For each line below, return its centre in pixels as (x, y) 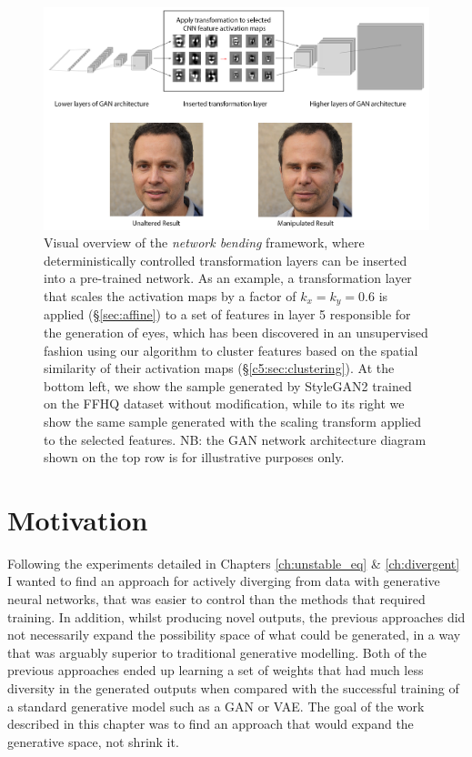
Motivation (78, 519)
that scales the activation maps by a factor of (170, 295)
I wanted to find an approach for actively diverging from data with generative (224, 581)
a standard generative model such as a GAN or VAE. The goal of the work (216, 706)
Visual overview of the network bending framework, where (204, 242)
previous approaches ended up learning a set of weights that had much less (216, 670)
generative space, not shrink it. (93, 741)
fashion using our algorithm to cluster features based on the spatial (231, 350)
